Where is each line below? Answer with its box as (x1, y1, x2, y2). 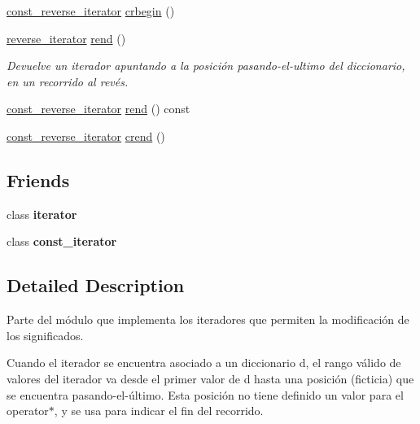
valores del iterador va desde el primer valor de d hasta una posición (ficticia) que (7, 369, 414, 387)
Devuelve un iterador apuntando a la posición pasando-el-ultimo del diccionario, (7, 57, 405, 74)
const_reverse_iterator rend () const (7, 100, 190, 117)
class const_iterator (7, 233, 117, 250)
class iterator (7, 205, 77, 222)
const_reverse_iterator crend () (7, 127, 165, 144)
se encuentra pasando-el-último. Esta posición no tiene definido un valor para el (7, 386, 404, 403)
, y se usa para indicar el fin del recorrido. (54, 402, 264, 419)
